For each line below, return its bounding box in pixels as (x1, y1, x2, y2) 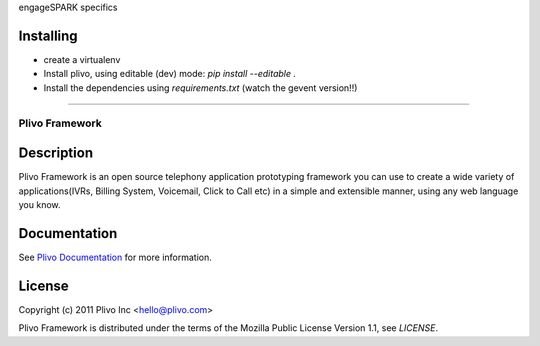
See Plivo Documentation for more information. (18, 251, 212, 263)
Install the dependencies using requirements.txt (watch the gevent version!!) (43, 81, 358, 94)
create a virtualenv (43, 53, 121, 65)
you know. (18, 198, 61, 210)
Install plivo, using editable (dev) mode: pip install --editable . (43, 68, 297, 80)
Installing (18, 27, 79, 44)
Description (18, 145, 94, 162)
